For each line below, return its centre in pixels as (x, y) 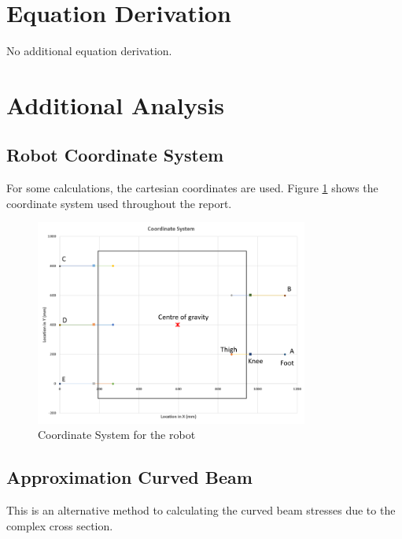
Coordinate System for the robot (117, 435)
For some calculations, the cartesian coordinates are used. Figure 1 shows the (192, 188)
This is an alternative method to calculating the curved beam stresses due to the (201, 510)
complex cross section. (60, 525)
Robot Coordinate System (115, 155)
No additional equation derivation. (89, 51)
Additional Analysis (116, 104)
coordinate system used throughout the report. (119, 203)
